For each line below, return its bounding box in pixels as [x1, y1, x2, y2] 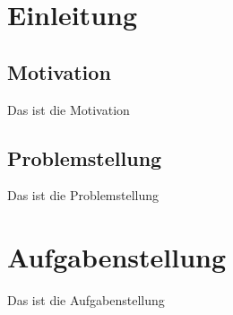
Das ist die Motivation [7, 100, 130, 118]
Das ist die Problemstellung [7, 186, 160, 205]
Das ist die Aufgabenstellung [7, 291, 165, 310]
